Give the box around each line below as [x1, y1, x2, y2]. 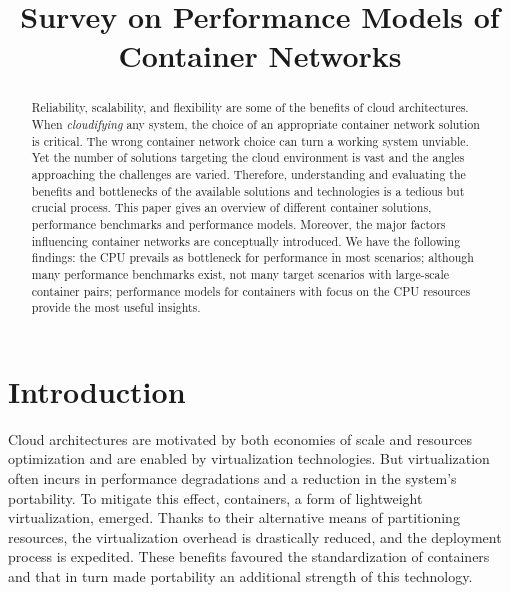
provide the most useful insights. [31, 299, 201, 316]
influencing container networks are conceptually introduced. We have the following [31, 232, 461, 249]
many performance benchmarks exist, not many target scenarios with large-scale [31, 265, 450, 282]
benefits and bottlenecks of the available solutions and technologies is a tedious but [31, 182, 465, 199]
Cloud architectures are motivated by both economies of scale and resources [8, 428, 473, 449]
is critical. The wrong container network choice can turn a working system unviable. [31, 132, 469, 149]
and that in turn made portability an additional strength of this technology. [8, 565, 473, 586]
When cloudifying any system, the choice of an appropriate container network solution [31, 116, 480, 133]
